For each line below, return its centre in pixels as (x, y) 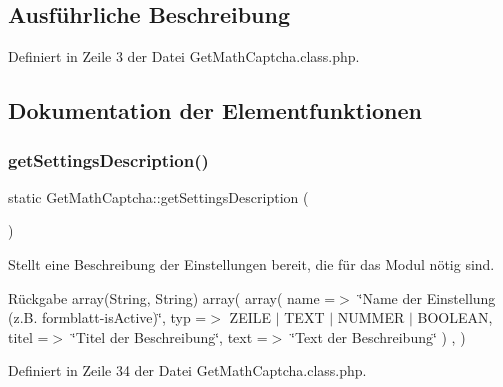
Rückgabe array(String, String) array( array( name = (172, 297)
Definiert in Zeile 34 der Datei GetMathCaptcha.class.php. (187, 370)
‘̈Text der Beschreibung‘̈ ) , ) (378, 336)
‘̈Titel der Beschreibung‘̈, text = (169, 336)
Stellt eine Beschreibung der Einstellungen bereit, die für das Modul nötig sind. (251, 263)
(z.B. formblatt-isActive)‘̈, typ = (107, 317)
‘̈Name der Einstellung (427, 297)
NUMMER (371, 317)
